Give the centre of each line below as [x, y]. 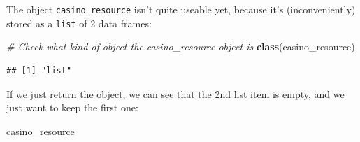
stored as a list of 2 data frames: [79, 23]
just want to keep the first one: [72, 107]
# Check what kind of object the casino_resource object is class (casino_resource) [181, 47]
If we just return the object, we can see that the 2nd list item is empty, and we [175, 93]
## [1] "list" [39, 70]
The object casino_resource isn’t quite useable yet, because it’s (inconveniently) [181, 9]
